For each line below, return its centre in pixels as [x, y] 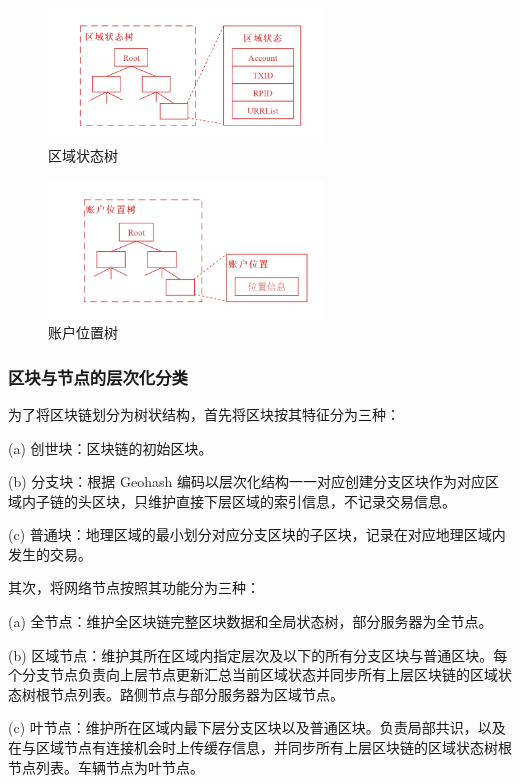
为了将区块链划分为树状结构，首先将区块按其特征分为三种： [204, 413]
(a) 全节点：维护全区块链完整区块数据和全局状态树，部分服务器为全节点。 [250, 621]
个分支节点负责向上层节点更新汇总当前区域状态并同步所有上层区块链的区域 [253, 674]
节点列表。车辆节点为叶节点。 [106, 766]
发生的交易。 [50, 553]
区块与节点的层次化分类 [98, 376]
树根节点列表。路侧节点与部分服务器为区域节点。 [182, 693]
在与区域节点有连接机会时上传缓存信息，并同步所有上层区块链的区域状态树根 [260, 747]
